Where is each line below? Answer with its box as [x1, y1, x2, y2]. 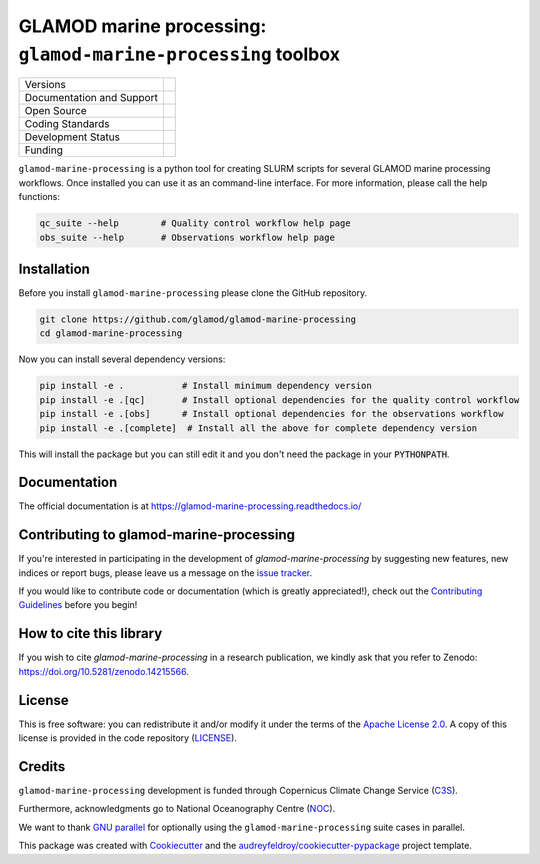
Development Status [24, 130, 120, 144]
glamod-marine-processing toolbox [18, 43, 340, 65]
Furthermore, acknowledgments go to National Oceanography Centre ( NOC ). [18, 803, 336, 815]
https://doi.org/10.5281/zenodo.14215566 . [18, 665, 189, 677]
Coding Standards [24, 117, 110, 131]
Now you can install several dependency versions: [18, 353, 226, 365]
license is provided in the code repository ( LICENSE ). [18, 732, 237, 744]
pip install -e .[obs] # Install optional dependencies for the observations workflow [39, 408, 504, 420]
